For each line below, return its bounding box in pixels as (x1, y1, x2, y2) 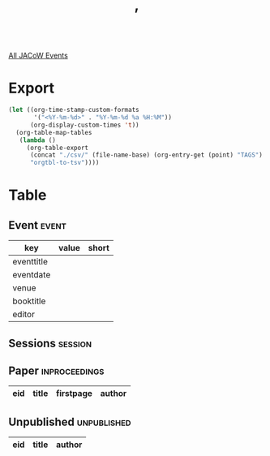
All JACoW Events (8, 50, 69, 61)
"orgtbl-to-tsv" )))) (29, 159, 100, 167)
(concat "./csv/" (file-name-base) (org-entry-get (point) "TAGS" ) (29, 151, 264, 159)
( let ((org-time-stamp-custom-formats (8, 106, 139, 114)
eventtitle (12, 256, 49, 268)
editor (12, 309, 35, 320)
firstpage (55, 388, 93, 399)
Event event (8, 218, 67, 232)
